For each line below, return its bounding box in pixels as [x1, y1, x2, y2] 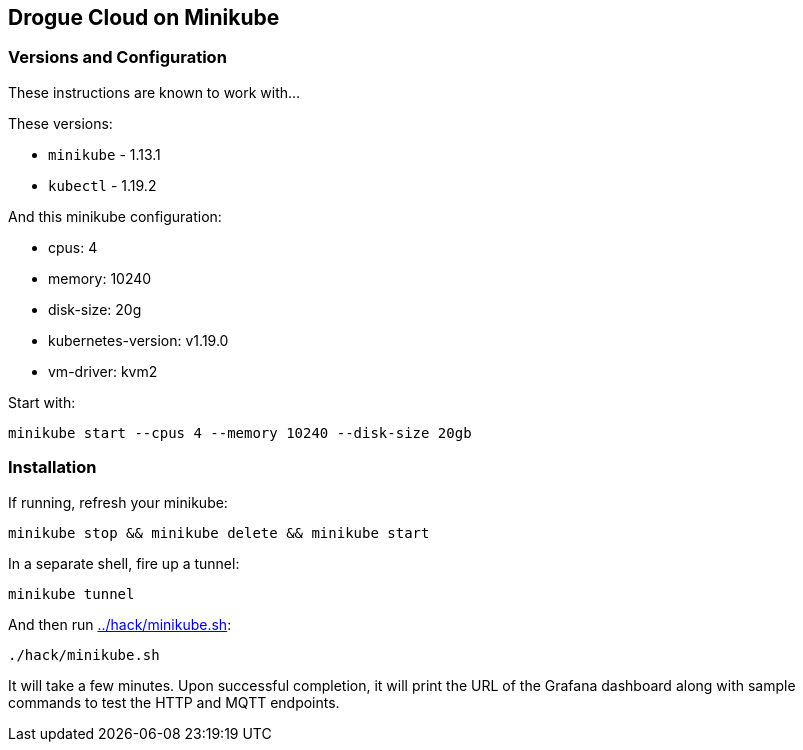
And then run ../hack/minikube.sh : [8, 615, 232, 633]
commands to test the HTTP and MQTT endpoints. [8, 693, 340, 711]
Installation [8, 457, 97, 478]
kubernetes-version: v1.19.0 [48, 331, 229, 349]
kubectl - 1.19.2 [48, 176, 157, 194]
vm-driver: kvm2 [48, 362, 158, 380]
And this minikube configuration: [8, 207, 222, 225]
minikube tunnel [8, 585, 135, 602]
